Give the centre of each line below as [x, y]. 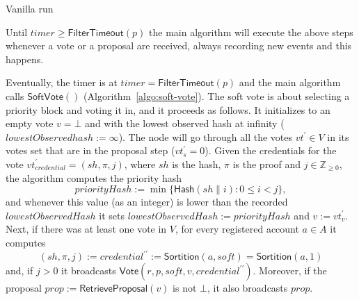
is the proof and [267, 164]
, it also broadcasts [247, 287]
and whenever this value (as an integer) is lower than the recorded [147, 202]
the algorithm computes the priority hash [94, 177]
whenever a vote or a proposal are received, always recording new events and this [179, 45]
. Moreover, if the [290, 270]
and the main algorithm [290, 82]
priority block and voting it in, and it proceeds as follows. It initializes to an [168, 109]
